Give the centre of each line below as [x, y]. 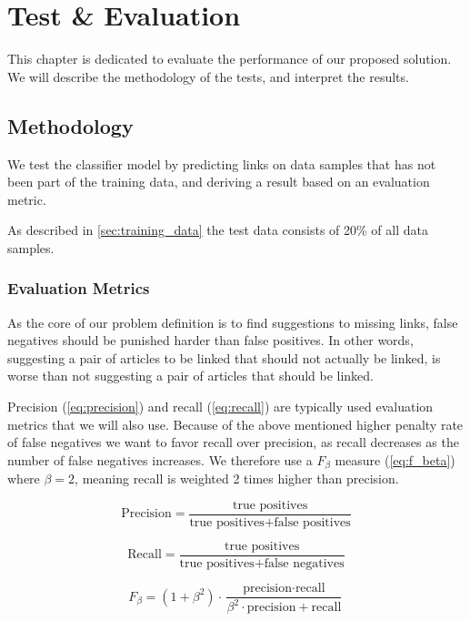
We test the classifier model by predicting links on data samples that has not [222, 163]
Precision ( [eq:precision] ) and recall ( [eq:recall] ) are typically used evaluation [220, 407]
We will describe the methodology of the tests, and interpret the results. [208, 76]
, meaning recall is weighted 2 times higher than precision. [237, 478]
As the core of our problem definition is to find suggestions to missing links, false [233, 322]
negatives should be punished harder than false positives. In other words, [210, 340]
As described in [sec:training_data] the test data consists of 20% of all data [218, 230]
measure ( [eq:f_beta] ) [395, 459]
